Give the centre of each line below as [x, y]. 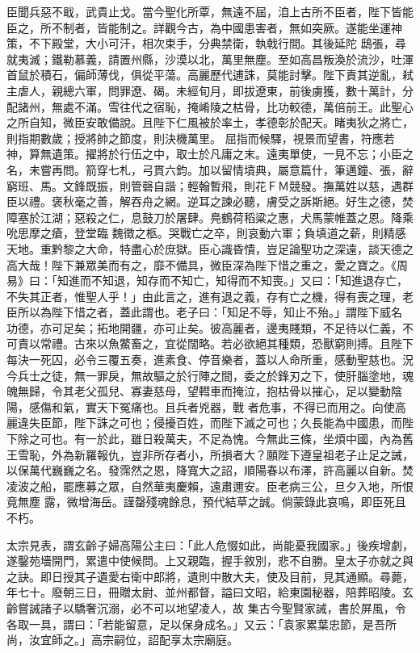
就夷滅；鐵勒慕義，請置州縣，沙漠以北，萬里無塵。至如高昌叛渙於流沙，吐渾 [210, 59]
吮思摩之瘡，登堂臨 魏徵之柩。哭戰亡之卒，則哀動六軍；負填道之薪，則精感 [206, 233]
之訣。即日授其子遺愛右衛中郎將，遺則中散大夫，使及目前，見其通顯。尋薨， [210, 576]
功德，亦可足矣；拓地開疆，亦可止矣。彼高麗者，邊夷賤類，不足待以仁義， [204, 327]
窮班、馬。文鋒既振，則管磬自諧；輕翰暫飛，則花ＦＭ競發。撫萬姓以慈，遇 [204, 185]
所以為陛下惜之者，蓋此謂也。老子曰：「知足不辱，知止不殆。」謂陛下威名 [210, 312]
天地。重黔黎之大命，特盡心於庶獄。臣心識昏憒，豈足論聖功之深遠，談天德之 [210, 248]
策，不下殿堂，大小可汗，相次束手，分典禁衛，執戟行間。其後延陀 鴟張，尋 [206, 43]
